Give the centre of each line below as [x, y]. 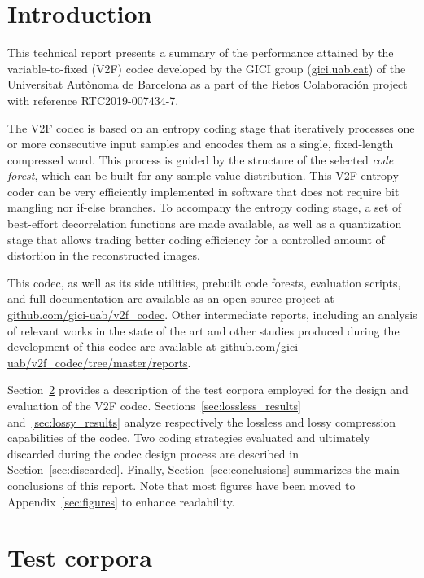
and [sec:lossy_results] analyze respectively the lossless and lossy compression [202, 421]
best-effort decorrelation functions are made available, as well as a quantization [205, 223]
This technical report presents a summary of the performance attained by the [201, 53]
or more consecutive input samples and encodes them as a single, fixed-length [201, 144]
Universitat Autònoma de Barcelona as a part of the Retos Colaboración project [208, 84]
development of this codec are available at [112, 346]
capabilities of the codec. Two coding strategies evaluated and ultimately [189, 438]
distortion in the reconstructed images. [104, 255]
